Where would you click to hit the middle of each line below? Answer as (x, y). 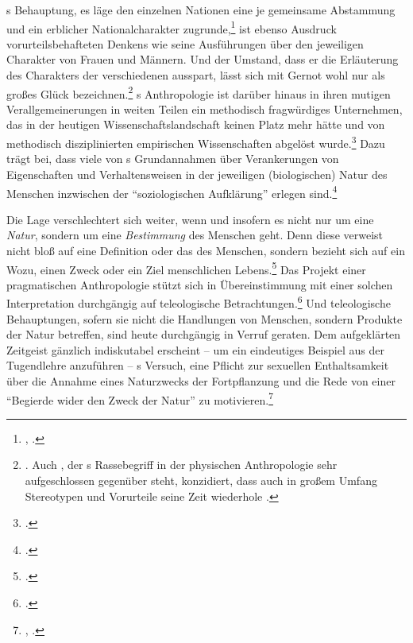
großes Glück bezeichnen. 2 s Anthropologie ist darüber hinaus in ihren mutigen (199, 92)
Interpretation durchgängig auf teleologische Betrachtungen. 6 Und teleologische (199, 302)
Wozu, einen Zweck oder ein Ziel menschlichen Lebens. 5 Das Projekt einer (186, 268)
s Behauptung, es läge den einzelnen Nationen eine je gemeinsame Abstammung (201, 10)
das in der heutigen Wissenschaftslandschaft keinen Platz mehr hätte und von (196, 124)
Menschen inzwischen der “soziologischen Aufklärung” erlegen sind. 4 (172, 192)
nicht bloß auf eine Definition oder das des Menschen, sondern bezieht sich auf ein (206, 250)
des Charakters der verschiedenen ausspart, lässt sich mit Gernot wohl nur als (196, 75)
